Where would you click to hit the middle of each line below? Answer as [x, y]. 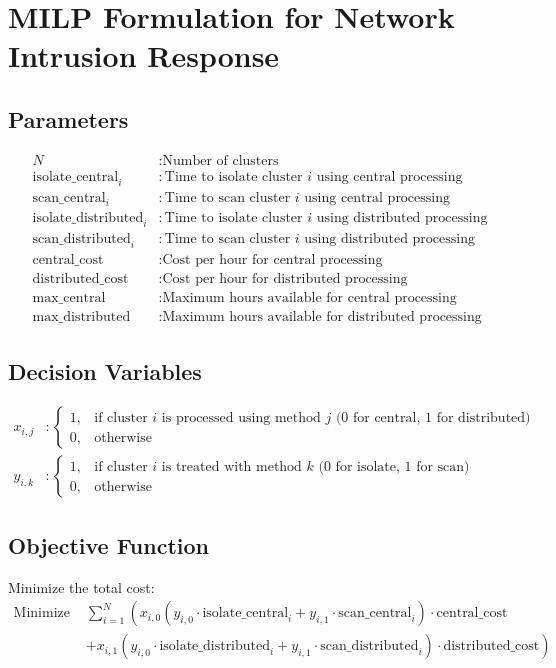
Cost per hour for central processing [272, 260]
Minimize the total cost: [81, 586]
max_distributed [81, 317]
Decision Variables [105, 370]
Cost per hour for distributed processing [285, 279]
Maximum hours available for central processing [309, 298]
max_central [69, 298]
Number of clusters [220, 160]
